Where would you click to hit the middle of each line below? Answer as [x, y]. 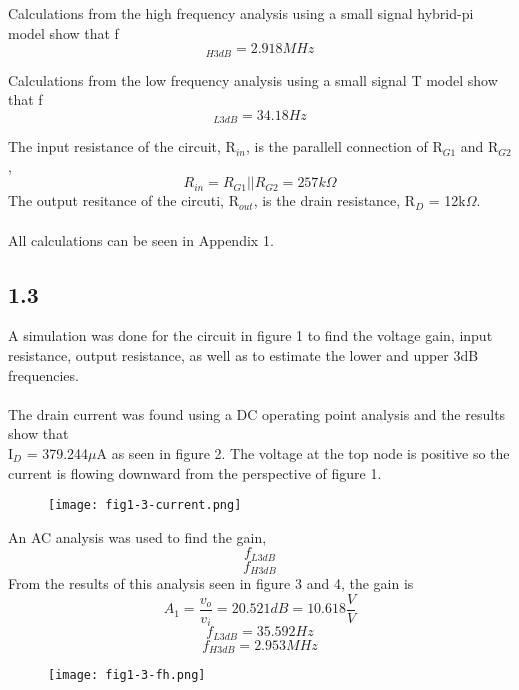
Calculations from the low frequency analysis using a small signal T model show [253, 79]
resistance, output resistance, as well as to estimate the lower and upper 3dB [243, 355]
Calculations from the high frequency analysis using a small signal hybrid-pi [241, 13]
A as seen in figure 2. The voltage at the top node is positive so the [303, 453]
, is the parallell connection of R [344, 146]
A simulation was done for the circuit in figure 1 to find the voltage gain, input [250, 335]
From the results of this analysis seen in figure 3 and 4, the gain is [211, 583]
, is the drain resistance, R [334, 200]
